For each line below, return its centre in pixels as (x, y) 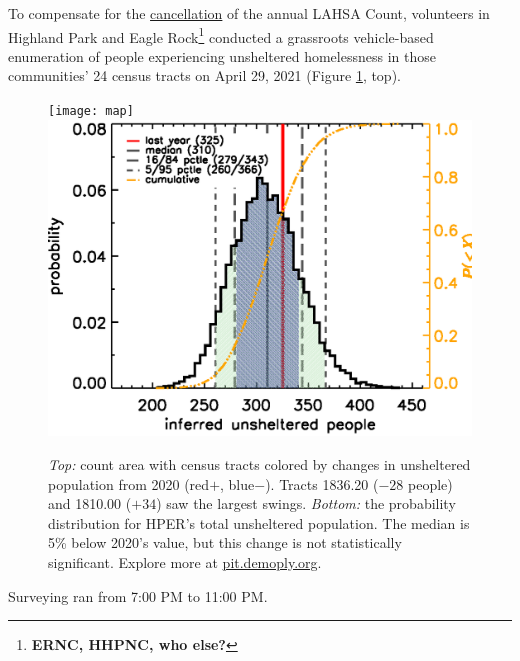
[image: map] (91, 111)
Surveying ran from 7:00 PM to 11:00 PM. (138, 595)
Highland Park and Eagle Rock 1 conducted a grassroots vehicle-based (221, 35)
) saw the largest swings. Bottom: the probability (306, 503)
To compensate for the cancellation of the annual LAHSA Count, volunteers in (249, 13)
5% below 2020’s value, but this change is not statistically (225, 542)
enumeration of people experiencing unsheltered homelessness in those (222, 55)
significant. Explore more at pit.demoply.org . (185, 562)
